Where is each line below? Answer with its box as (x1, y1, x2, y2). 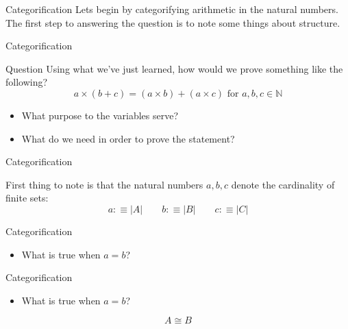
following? (5, 75, 48, 89)
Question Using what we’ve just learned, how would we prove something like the (5, 61, 343, 75)
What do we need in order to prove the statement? (21, 131, 235, 145)
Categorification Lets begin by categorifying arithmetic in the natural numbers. (5, 2, 338, 16)
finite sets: (5, 191, 49, 205)
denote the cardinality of (231, 177, 335, 191)
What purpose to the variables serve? (21, 108, 179, 122)
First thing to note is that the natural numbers (5, 177, 203, 191)
